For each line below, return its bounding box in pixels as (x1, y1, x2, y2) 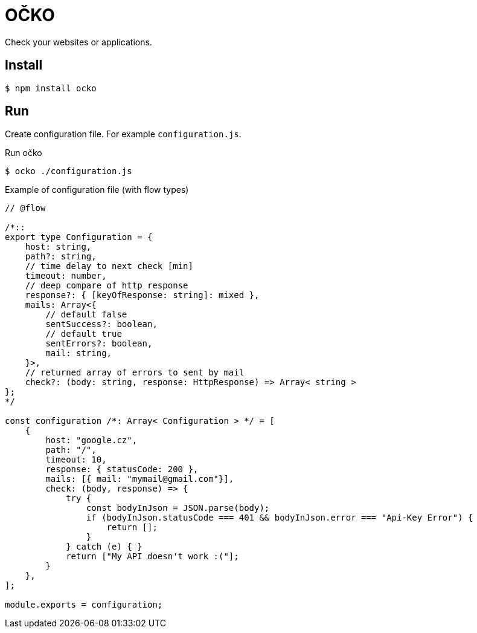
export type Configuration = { (5, 232, 153, 242)
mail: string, (45, 348, 112, 359)
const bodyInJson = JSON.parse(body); (86, 503, 270, 513)
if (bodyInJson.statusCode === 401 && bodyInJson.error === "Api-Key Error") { (86, 513, 473, 523)
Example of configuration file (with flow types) (5, 184, 189, 195)
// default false (45, 310, 127, 320)
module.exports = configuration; (5, 600, 163, 610)
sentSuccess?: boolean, (45, 319, 158, 329)
